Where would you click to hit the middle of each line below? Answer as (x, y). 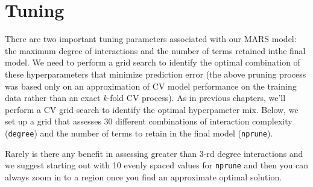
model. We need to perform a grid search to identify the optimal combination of (153, 62)
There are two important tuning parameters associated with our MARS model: (151, 39)
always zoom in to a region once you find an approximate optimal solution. (144, 176)
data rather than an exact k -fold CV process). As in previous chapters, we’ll (145, 98)
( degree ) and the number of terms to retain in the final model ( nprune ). (139, 133)
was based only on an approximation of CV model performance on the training (151, 86)
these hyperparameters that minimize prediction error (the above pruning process (156, 74)
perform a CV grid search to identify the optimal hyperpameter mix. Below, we (152, 109)
